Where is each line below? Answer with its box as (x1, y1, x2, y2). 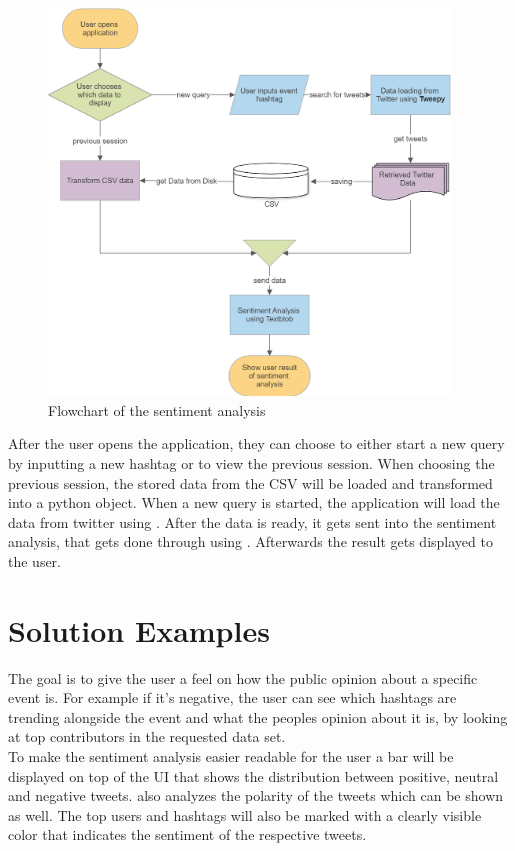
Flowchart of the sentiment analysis (48, 399, 266, 420)
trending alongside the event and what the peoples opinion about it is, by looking (8, 706, 508, 727)
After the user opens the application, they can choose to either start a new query (8, 433, 505, 454)
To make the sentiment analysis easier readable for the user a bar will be (8, 746, 454, 767)
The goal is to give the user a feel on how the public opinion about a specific (8, 667, 478, 688)
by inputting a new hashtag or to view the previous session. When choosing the (8, 453, 495, 474)
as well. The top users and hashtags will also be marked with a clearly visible (8, 804, 482, 825)
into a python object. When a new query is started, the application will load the (8, 492, 500, 513)
